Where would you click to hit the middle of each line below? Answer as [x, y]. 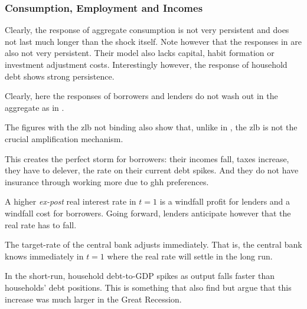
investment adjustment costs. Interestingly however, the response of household [146, 64]
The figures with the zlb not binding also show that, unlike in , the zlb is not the [151, 127]
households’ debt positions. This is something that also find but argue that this [148, 287]
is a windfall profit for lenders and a [225, 201]
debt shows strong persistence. [60, 76]
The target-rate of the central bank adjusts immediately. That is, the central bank [153, 244]
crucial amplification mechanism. [64, 138]
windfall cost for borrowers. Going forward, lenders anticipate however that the [148, 213]
